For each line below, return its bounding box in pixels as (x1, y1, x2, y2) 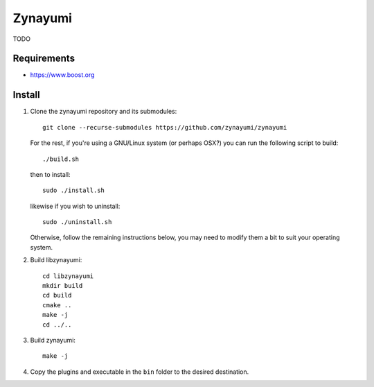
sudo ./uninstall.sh (42, 218, 112, 226)
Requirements (12, 53, 75, 64)
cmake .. (42, 301, 72, 309)
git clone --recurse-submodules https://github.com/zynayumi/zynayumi (42, 123, 287, 131)
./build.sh (42, 155, 80, 163)
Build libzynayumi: (30, 256, 82, 264)
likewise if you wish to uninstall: (30, 202, 121, 210)
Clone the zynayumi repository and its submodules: (30, 108, 177, 116)
